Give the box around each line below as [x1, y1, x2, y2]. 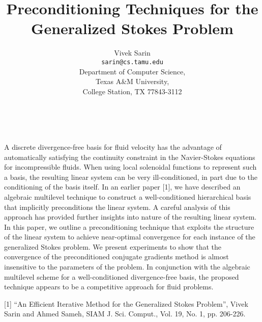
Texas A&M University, [95, 76, 169, 87]
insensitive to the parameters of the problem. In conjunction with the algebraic [4, 261, 250, 272]
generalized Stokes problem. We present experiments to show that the [4, 241, 222, 252]
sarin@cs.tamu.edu [101, 58, 163, 66]
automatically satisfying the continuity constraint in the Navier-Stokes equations [4, 151, 255, 162]
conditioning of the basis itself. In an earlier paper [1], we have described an [4, 181, 241, 192]
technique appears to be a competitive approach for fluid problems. [4, 281, 214, 292]
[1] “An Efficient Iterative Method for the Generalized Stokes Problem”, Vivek [4, 298, 248, 309]
